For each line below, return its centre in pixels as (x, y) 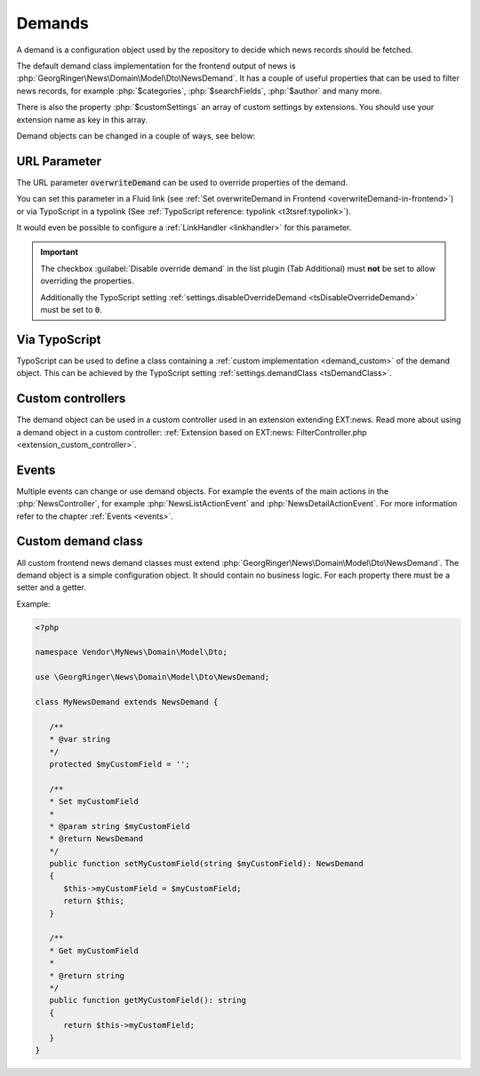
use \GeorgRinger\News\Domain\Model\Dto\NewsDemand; (152, 677)
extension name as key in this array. (82, 119)
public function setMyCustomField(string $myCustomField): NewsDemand (206, 864)
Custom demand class (80, 542)
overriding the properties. (87, 281)
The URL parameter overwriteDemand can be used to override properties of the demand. (182, 182)
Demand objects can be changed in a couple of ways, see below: (136, 135)
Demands (52, 23)
